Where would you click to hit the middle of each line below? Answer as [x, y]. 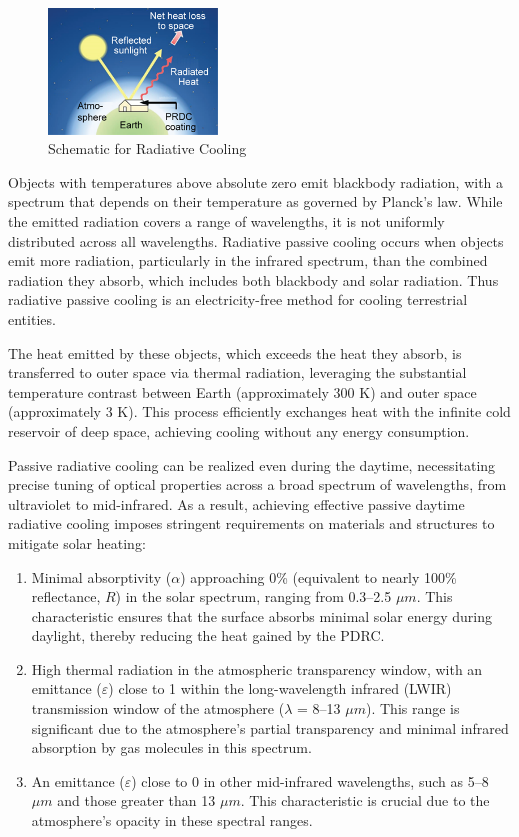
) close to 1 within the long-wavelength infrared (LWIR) [280, 688]
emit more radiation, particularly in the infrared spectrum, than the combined [248, 260]
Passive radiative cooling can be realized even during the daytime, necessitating [252, 464]
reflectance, [66, 596]
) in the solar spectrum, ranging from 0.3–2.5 [253, 596]
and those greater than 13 [136, 800]
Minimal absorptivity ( [101, 576]
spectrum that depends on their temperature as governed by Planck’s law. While [255, 201]
